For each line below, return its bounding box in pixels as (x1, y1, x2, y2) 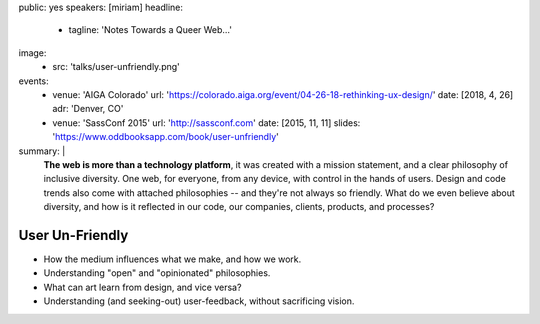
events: (18, 75, 49, 87)
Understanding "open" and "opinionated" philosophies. (43, 267, 271, 279)
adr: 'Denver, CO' (52, 103, 124, 115)
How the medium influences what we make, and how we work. (43, 253, 302, 265)
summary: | (18, 145, 66, 157)
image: (18, 46, 47, 59)
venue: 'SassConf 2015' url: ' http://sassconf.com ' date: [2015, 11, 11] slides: (52, 116, 361, 129)
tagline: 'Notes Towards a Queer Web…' (68, 24, 232, 36)
